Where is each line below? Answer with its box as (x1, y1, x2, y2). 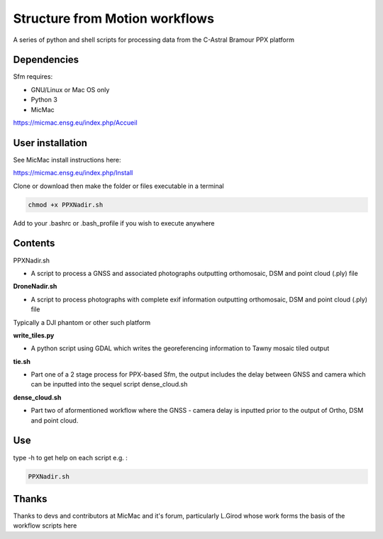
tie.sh (13, 357, 31, 365)
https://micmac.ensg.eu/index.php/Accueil (13, 118, 138, 127)
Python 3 (30, 96, 58, 104)
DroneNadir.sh (13, 282, 57, 291)
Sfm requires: (13, 72, 53, 81)
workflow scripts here (13, 521, 77, 530)
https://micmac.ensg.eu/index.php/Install (13, 169, 133, 177)
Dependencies (13, 54, 79, 66)
